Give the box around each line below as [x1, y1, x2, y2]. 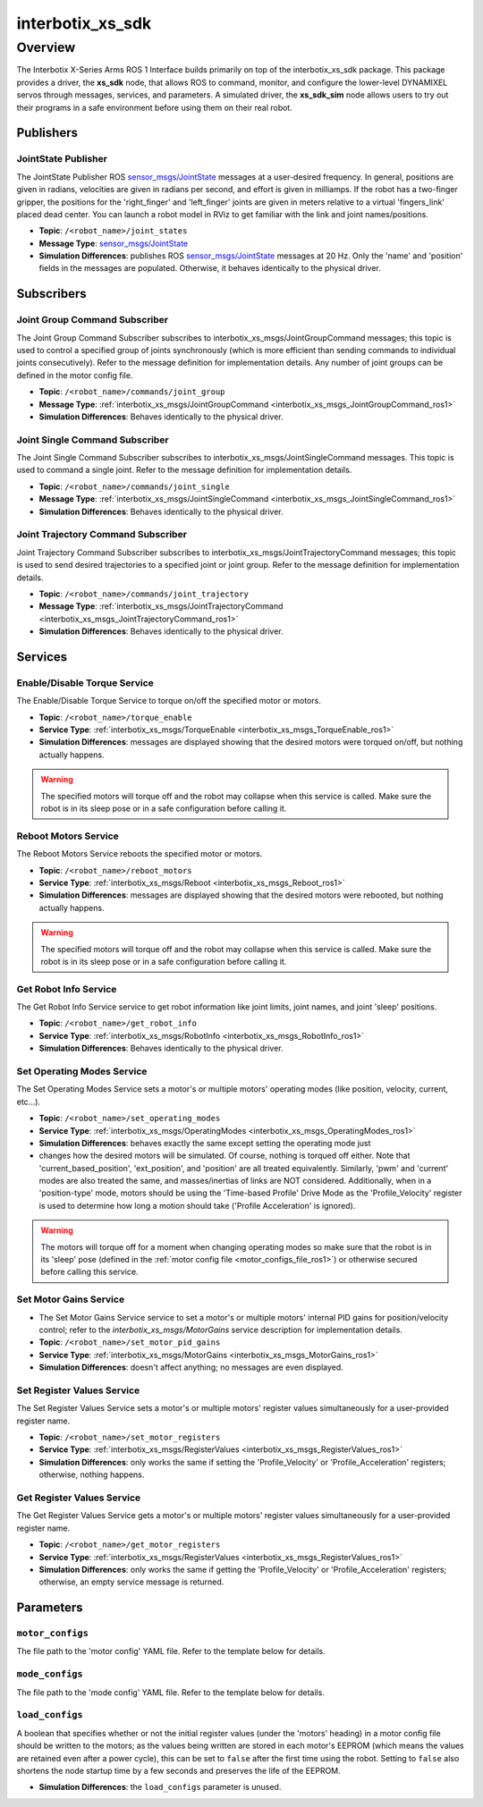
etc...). [16, 1096, 40, 1107]
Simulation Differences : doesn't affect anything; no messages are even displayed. [38, 1362, 343, 1372]
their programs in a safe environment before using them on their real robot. [16, 102, 292, 113]
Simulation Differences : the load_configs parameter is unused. [38, 1782, 282, 1793]
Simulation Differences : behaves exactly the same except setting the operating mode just [38, 1137, 371, 1148]
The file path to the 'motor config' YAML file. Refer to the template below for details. [16, 1646, 326, 1657]
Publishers [16, 125, 78, 140]
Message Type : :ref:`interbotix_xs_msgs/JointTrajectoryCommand [38, 601, 284, 612]
